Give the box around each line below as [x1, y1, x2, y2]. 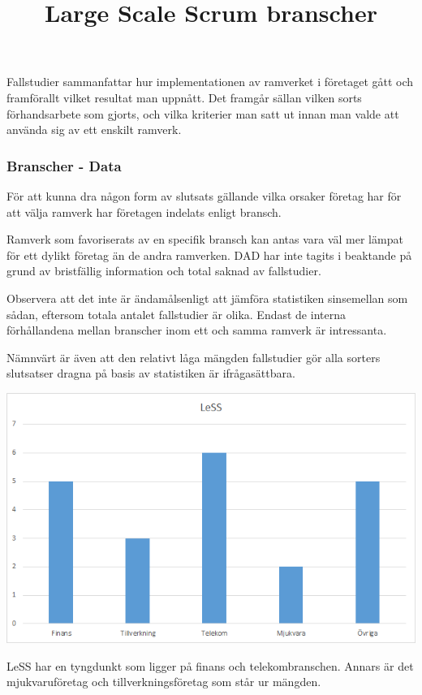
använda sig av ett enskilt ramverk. [6, 121, 182, 138]
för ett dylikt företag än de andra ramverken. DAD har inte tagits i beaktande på [6, 246, 412, 263]
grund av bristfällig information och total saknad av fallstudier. [6, 262, 321, 279]
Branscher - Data [6, 155, 122, 175]
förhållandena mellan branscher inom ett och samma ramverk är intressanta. [6, 322, 387, 339]
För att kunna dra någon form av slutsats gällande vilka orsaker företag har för [6, 187, 402, 204]
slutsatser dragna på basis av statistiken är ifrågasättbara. [6, 365, 295, 382]
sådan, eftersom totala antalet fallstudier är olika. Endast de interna [6, 305, 346, 322]
